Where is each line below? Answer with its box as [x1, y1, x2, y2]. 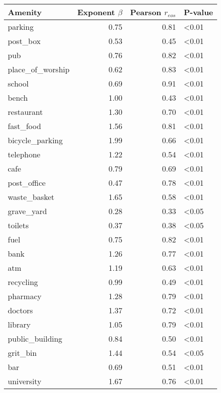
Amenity [8, 6, 42, 18]
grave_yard [8, 205, 47, 217]
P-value [183, 6, 213, 18]
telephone [8, 149, 40, 160]
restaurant [8, 106, 43, 117]
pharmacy [8, 290, 41, 302]
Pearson [130, 6, 161, 18]
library [8, 319, 31, 330]
